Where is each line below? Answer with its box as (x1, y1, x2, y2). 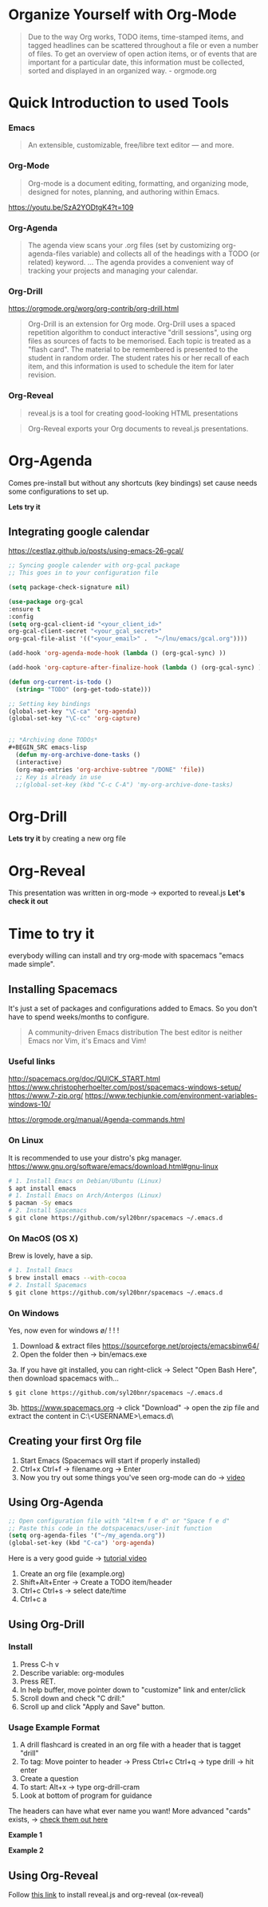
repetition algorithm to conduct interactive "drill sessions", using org (27, 328, 252, 337)
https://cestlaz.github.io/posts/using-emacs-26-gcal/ (8, 546, 184, 556)
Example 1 (8, 1830, 42, 1840)
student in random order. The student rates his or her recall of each (27, 353, 250, 363)
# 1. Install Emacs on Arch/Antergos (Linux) (8, 1192, 162, 1200)
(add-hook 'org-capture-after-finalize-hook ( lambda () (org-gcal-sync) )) (8, 664, 266, 672)
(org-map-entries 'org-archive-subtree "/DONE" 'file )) (15, 766, 205, 774)
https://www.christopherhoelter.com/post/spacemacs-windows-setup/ (8, 1082, 242, 1092)
